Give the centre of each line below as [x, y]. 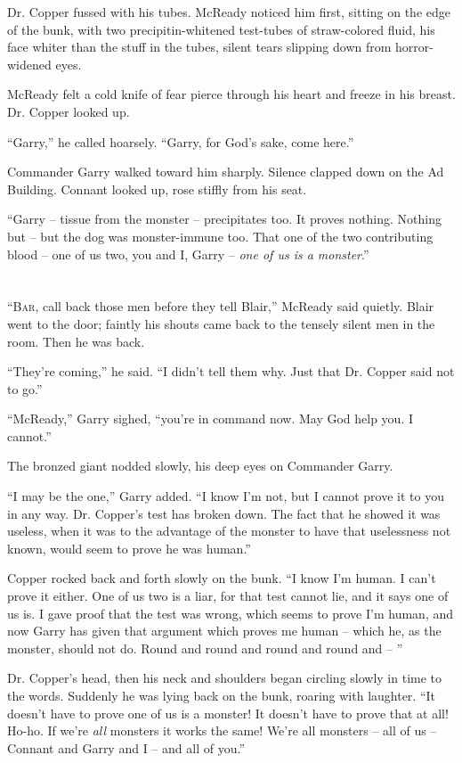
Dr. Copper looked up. [69, 111]
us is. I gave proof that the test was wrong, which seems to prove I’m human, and [231, 613]
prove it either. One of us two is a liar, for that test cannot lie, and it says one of [228, 596]
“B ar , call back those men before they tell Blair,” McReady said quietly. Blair [221, 306]
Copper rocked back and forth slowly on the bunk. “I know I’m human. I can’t [222, 578]
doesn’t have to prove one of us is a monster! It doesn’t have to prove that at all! [228, 713]
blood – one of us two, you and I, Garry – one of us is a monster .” [188, 254]
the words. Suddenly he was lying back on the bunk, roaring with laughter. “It [222, 695]
